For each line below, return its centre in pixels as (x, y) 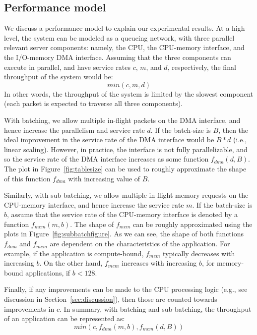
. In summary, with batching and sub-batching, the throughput (155, 308)
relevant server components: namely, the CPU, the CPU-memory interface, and (124, 47)
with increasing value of (104, 178)
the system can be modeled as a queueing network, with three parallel (128, 37)
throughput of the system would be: (59, 77)
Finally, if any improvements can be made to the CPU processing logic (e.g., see (126, 289)
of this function (27, 178)
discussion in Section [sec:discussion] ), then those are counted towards (111, 299)
